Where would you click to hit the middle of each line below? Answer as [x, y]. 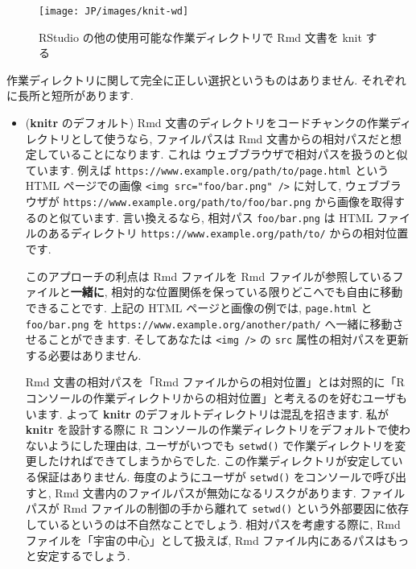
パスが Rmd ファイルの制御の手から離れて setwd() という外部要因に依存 [217, 508]
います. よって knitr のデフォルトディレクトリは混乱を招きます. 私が [207, 413]
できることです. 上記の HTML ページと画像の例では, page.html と [199, 307]
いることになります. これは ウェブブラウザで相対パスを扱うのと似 [233, 154]
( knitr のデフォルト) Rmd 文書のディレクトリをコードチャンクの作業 [208, 123]
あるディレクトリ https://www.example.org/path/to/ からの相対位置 [228, 233]
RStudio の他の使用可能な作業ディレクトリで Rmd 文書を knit [200, 37]
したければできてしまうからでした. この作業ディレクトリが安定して [214, 461]
